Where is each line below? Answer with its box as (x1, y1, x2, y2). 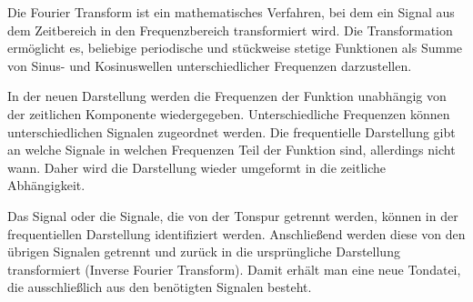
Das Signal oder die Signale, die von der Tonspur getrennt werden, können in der (7, 206, 458, 225)
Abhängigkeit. (7, 176, 86, 195)
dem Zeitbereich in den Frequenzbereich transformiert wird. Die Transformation (7, 20, 453, 39)
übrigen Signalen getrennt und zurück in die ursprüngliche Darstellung (7, 242, 400, 261)
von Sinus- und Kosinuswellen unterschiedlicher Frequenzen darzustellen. (7, 55, 412, 75)
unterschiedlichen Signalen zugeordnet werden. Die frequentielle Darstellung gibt (7, 122, 456, 141)
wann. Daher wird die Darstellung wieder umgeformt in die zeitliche (7, 157, 386, 176)
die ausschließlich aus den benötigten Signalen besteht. (7, 277, 312, 297)
